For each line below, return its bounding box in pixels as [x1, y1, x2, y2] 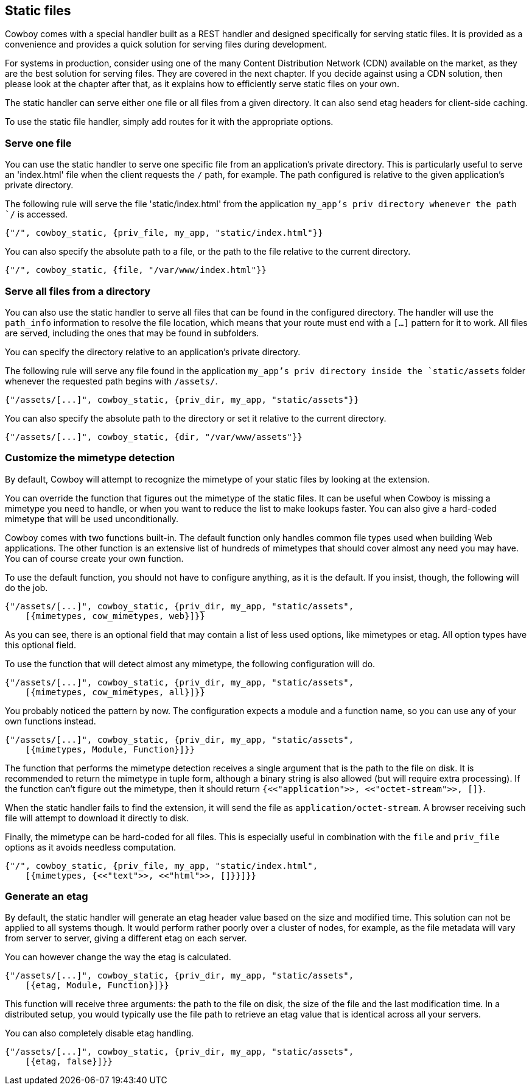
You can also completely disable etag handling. [5, 1028, 194, 1039]
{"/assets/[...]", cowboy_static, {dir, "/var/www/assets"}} [5, 431, 303, 442]
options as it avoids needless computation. [5, 841, 177, 852]
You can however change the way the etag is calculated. [5, 952, 231, 963]
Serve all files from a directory [5, 285, 151, 297]
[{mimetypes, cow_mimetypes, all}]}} [25, 687, 205, 697]
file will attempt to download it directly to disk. [5, 812, 189, 823]
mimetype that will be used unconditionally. [5, 513, 179, 524]
